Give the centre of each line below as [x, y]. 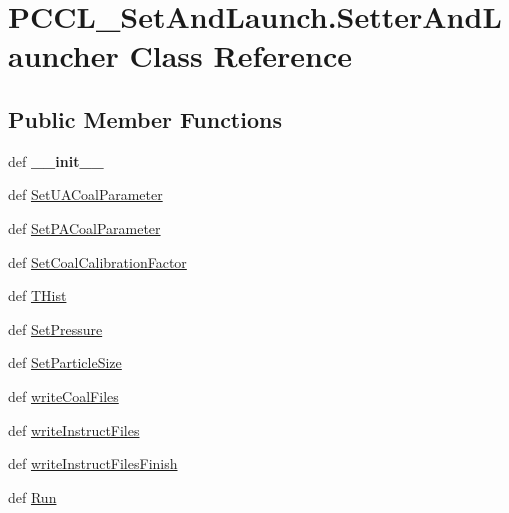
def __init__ [56, 160]
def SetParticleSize [65, 362]
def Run [32, 496]
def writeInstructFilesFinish [93, 463]
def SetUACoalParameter [85, 194]
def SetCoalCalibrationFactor [97, 261]
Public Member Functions [145, 118]
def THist [37, 295]
